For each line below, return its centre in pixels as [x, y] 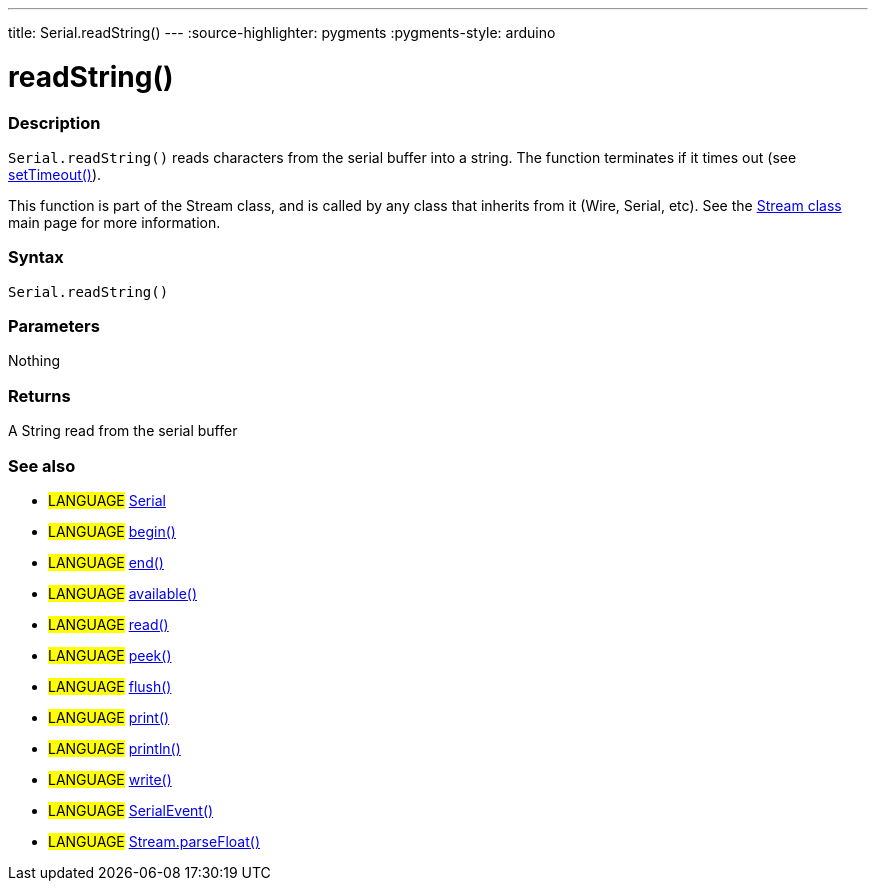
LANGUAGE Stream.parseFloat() [154, 841]
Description [54, 122]
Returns [39, 395]
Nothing [34, 361]
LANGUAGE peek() [110, 655]
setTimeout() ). [55, 174]
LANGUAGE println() [114, 748]
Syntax [36, 257]
